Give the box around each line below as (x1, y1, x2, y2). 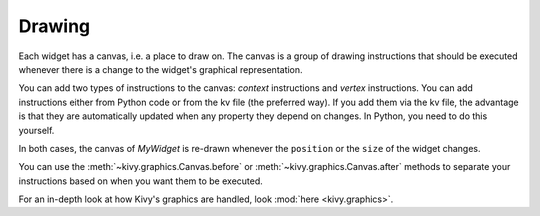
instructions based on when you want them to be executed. (18, 175, 264, 187)
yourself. (18, 124, 55, 136)
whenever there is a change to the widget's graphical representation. (18, 63, 304, 75)
